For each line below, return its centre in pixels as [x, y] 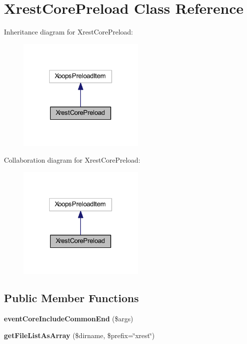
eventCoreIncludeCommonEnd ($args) [69, 319]
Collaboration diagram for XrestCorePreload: [72, 160]
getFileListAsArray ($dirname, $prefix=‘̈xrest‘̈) [79, 335]
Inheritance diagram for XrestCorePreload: [69, 32]
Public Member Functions [71, 298]
